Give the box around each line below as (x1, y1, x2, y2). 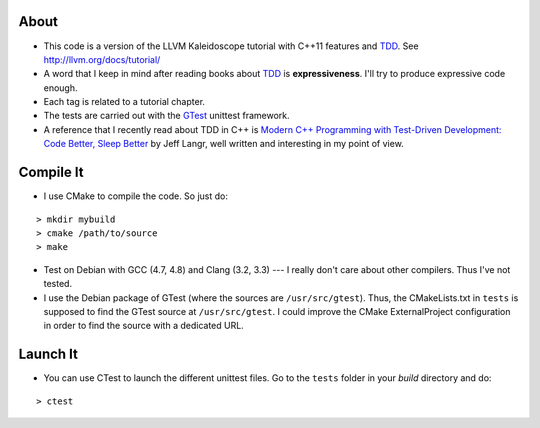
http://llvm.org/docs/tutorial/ (43, 53, 161, 65)
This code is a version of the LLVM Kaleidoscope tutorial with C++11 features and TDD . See (43, 40, 419, 52)
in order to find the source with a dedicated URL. (43, 320, 244, 332)
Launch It (18, 346, 79, 363)
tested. (43, 278, 73, 290)
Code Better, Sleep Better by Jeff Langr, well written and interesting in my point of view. (43, 138, 404, 150)
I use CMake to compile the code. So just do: (43, 190, 229, 202)
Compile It (18, 164, 84, 181)
